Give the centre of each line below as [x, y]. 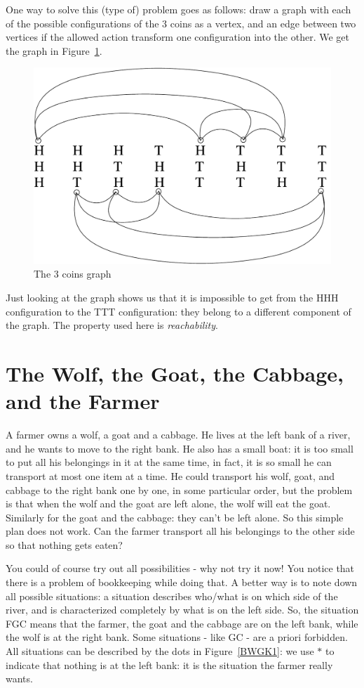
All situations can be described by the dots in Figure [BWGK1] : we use [160, 651]
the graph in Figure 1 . [54, 50]
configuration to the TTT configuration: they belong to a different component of [178, 311]
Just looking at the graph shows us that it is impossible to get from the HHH [172, 298]
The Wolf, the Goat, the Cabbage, [175, 374]
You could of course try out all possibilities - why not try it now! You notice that [180, 568]
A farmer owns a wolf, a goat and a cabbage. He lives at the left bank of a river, [178, 435]
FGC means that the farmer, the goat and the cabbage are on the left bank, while [182, 623]
